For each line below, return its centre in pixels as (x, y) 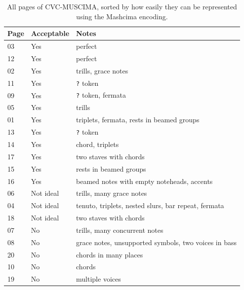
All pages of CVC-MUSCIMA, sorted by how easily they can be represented (122, 6)
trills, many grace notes (112, 193)
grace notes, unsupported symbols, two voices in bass (156, 242)
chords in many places (110, 254)
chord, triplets (98, 144)
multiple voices (99, 279)
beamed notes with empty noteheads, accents (144, 181)
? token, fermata (101, 95)
